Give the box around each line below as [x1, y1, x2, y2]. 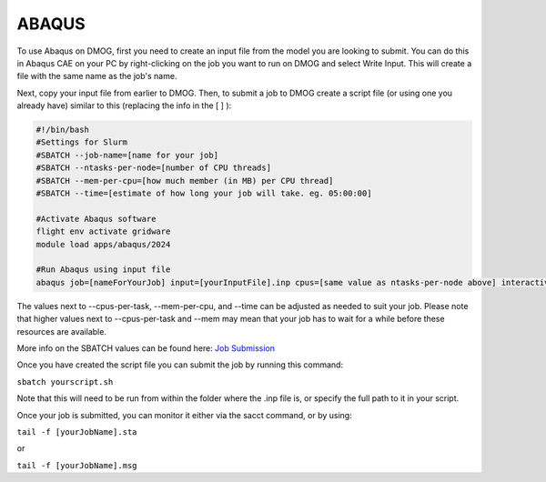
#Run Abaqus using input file [35, 265, 171, 275]
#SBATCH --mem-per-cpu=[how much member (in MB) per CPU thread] [35, 176, 334, 186]
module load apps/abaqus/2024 [35, 239, 171, 249]
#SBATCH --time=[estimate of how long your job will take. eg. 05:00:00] [35, 188, 372, 199]
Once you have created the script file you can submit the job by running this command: [16, 359, 344, 370]
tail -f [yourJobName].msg [16, 460, 137, 470]
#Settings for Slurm [35, 137, 127, 147]
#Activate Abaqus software [35, 214, 157, 224]
